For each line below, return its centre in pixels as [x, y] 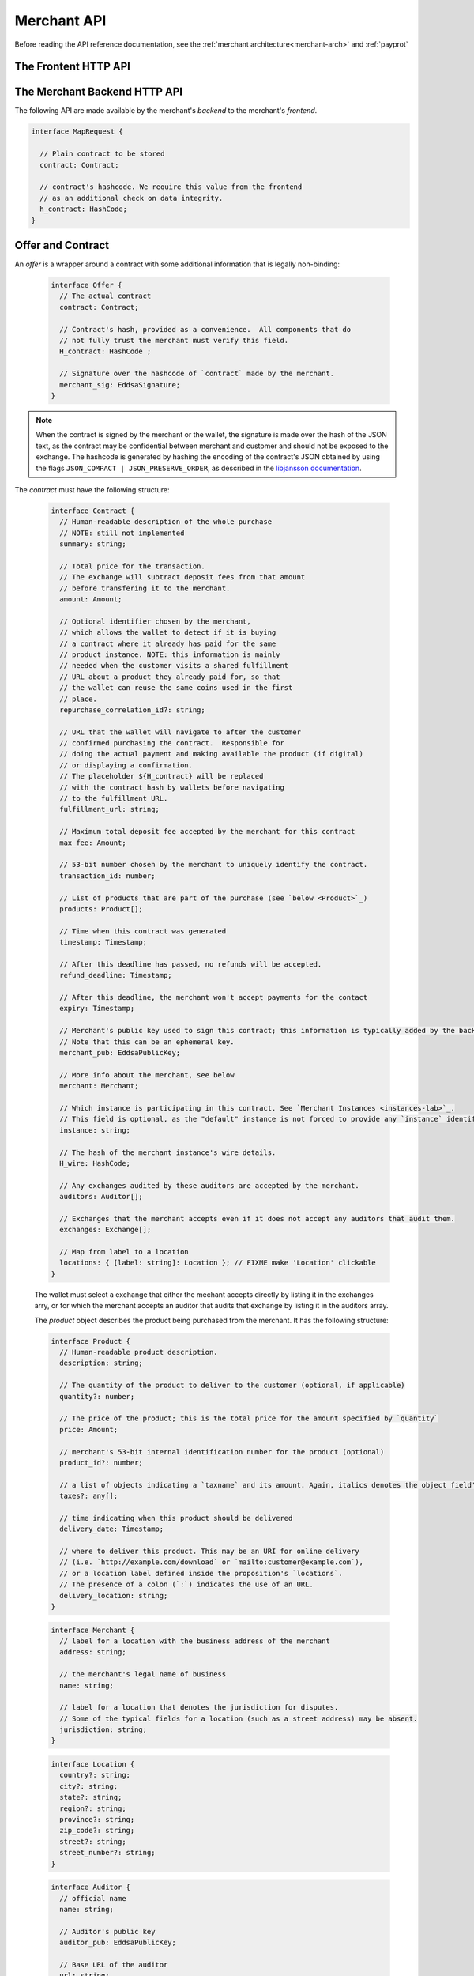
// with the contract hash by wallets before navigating [172, 787]
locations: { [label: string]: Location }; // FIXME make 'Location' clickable [218, 1263]
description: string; [102, 1363]
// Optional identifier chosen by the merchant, [156, 621]
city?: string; [89, 1786]
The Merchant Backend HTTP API [99, 92]
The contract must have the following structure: [92, 489]
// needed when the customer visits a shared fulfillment [174, 666]
